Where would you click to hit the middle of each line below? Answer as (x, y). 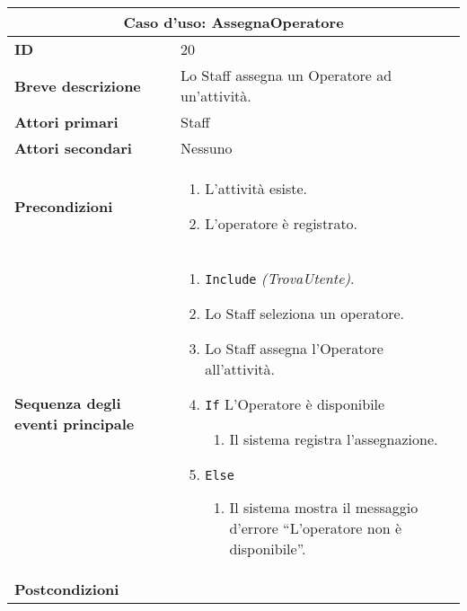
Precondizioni (64, 206)
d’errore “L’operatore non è (315, 528)
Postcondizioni (67, 589)
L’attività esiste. (256, 188)
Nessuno (207, 148)
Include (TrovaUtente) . (280, 278)
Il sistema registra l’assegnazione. (334, 439)
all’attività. (240, 369)
